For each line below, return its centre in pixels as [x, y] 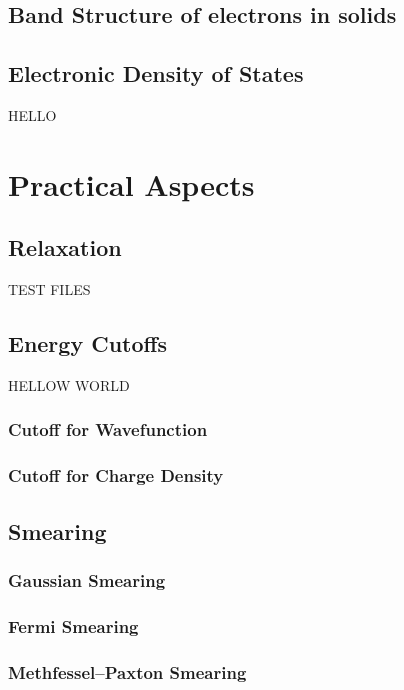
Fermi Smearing [73, 625]
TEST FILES [49, 289]
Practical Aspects [131, 183]
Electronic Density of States [156, 73]
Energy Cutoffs [88, 343]
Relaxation [65, 247]
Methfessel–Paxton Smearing [127, 671]
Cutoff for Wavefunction [108, 429]
